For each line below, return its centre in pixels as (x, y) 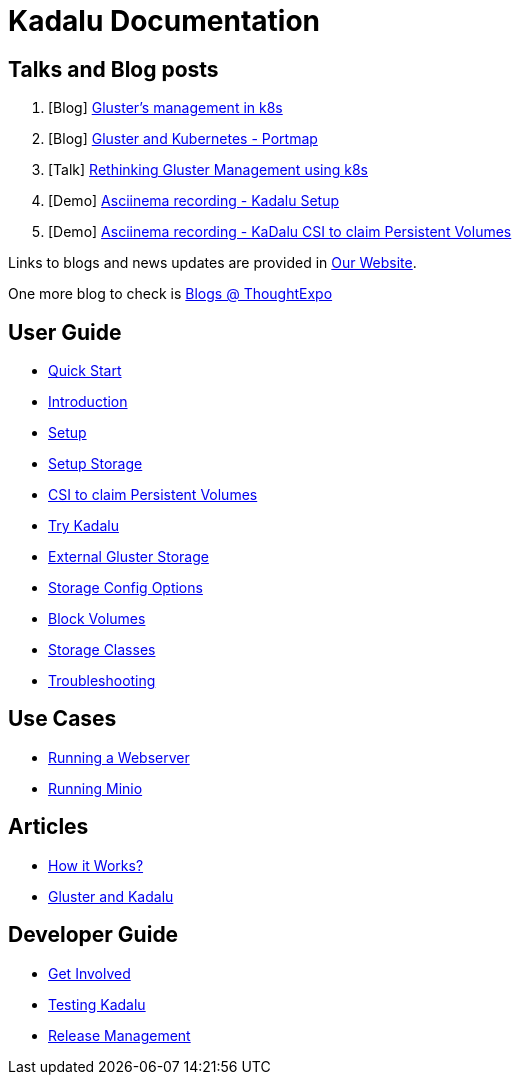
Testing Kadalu (97, 1004)
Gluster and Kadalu (111, 896)
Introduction (88, 402)
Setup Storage (95, 464)
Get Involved (89, 973)
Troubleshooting (102, 681)
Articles (48, 827)
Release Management (119, 1035)
